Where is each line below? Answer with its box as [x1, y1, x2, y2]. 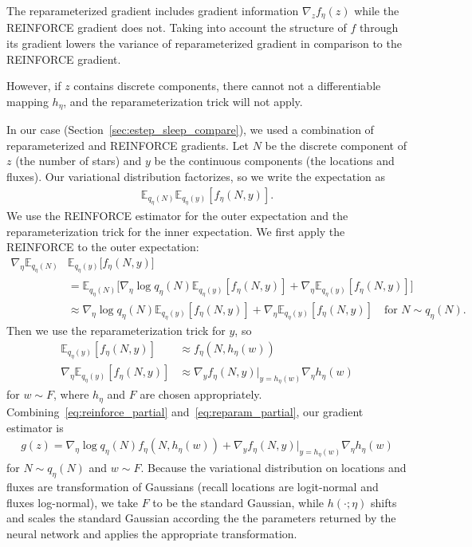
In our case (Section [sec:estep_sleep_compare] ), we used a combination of [6, 121, 374, 138]
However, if [6, 77, 61, 94]
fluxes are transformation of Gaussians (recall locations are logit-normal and [6, 478, 379, 495]
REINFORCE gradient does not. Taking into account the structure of [6, 19, 347, 36]
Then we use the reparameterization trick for [6, 322, 226, 339]
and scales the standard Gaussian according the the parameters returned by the [6, 510, 396, 526]
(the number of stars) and [15, 152, 142, 169]
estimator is [6, 419, 64, 435]
